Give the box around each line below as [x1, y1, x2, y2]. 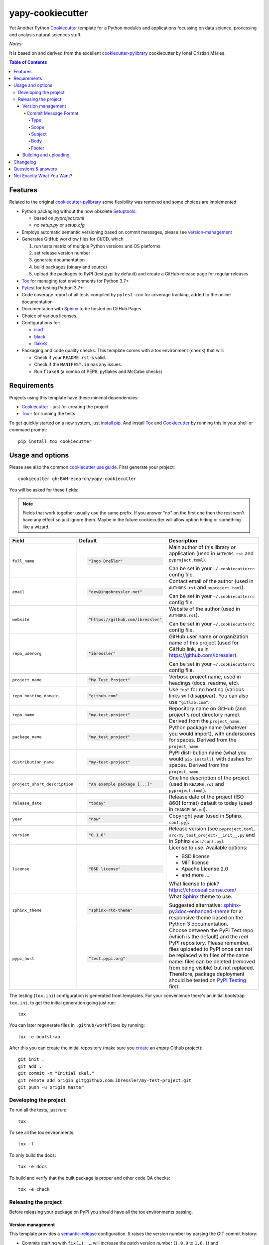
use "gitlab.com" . [168, 699, 210, 706]
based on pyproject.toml [34, 215, 85, 221]
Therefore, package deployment [168, 971, 245, 978]
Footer [31, 145, 45, 151]
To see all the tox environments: [9, 1129, 75, 1135]
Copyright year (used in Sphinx [168, 812, 242, 819]
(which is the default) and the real [168, 933, 249, 940]
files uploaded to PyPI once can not [168, 946, 253, 953]
